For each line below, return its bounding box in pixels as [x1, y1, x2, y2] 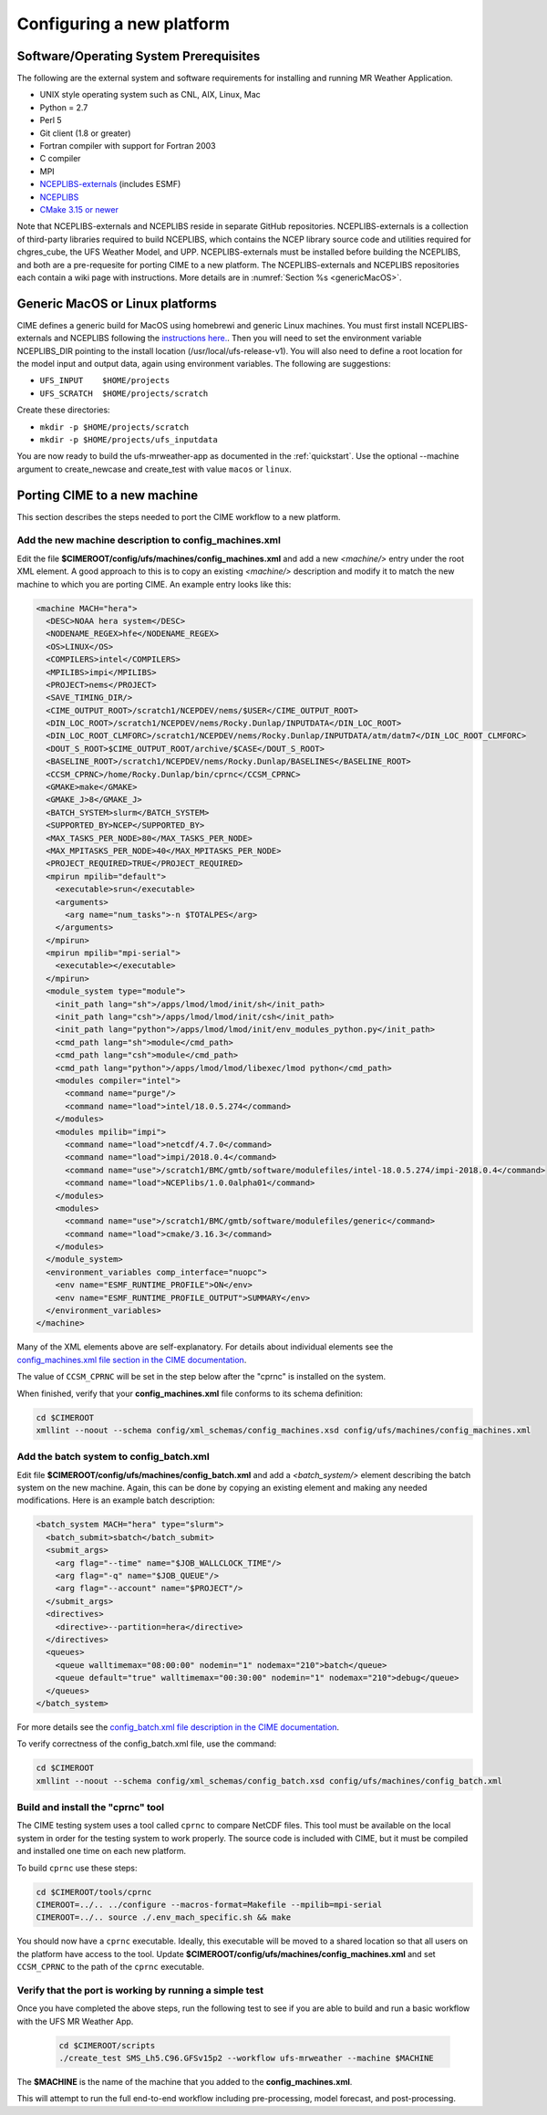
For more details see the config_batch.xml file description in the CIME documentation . [16, 1721, 340, 1733]
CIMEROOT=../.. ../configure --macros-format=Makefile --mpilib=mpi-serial [36, 1899, 383, 1910]
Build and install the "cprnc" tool [16, 1801, 164, 1814]
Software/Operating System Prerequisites [16, 48, 261, 64]
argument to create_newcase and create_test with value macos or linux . [16, 464, 292, 474]
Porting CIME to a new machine [16, 487, 199, 503]
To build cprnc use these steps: [16, 1862, 138, 1873]
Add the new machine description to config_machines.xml [16, 534, 282, 547]
